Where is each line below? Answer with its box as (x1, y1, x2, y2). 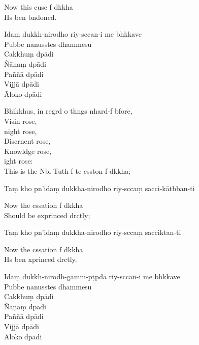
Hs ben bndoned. (4, 11, 57, 22)
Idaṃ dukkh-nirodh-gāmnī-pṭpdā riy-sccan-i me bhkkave (4, 271, 180, 282)
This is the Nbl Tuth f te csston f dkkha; (4, 165, 131, 176)
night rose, (4, 125, 37, 136)
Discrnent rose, (4, 136, 51, 146)
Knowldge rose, (4, 145, 52, 156)
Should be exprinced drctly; (4, 209, 90, 220)
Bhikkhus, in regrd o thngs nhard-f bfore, (4, 105, 132, 116)
